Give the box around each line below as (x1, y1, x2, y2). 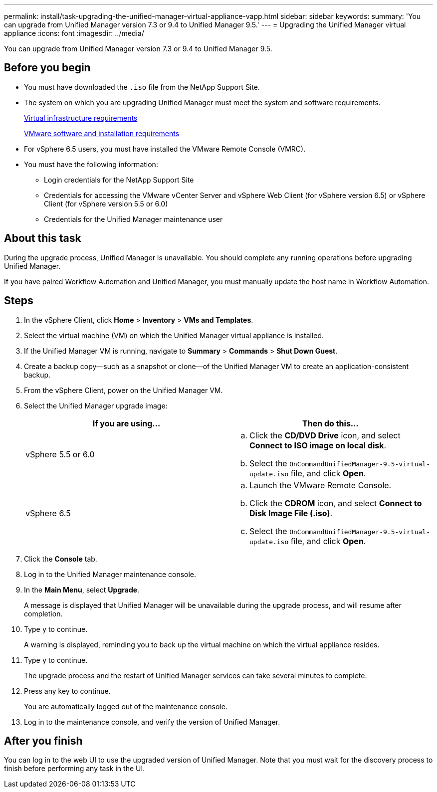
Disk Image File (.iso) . (249, 508, 333, 518)
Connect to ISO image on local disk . (249, 440, 387, 450)
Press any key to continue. (24, 686, 111, 695)
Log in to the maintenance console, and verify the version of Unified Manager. (24, 717, 280, 726)
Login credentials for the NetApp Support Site (44, 175, 194, 184)
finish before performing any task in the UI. (4, 764, 145, 773)
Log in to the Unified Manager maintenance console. (24, 570, 197, 579)
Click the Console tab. (24, 554, 97, 563)
